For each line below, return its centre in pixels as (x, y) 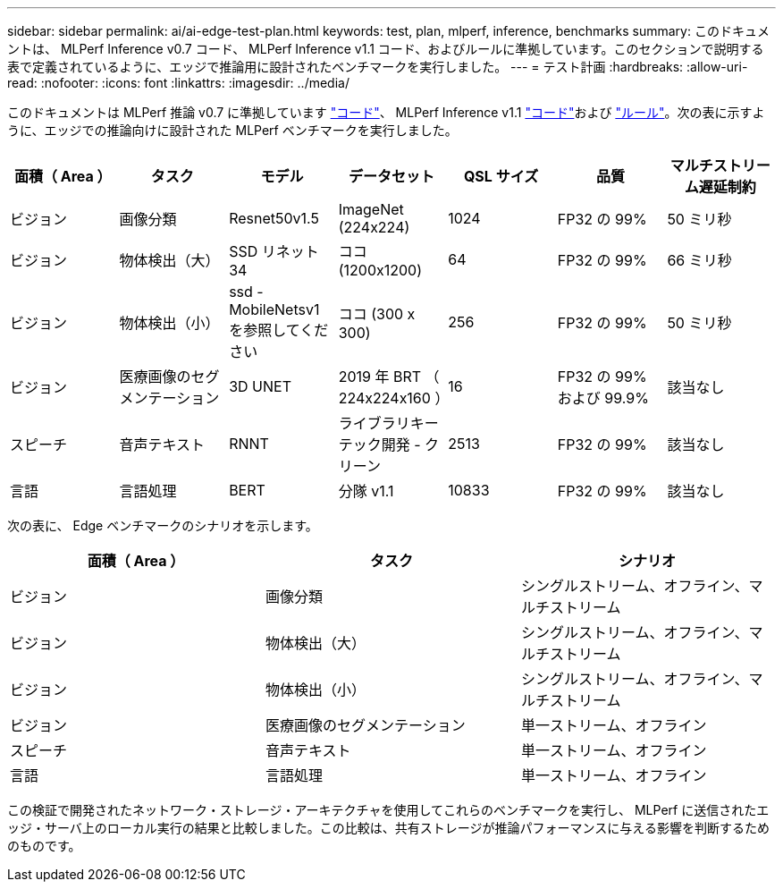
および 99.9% (603, 398)
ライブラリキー (388, 423)
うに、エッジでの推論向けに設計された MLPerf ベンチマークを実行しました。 (232, 130)
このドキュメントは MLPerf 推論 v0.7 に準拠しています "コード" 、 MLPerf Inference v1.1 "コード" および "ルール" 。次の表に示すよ (386, 112)
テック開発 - (379, 444)
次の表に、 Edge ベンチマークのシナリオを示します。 (163, 525)
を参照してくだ (279, 330)
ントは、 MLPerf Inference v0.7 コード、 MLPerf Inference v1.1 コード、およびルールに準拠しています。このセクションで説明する (386, 49)
